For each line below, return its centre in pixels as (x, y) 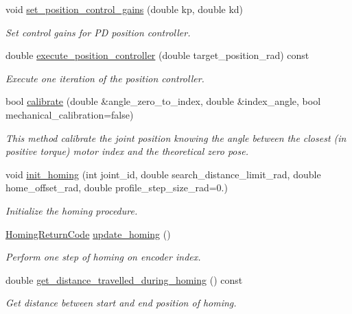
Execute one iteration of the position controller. (105, 78)
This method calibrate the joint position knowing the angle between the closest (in (176, 137)
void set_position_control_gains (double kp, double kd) (125, 9)
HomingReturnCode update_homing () (88, 233)
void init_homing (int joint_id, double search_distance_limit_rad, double (163, 174)
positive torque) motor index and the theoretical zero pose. (127, 151)
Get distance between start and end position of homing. (121, 303)
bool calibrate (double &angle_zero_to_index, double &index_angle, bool (163, 101)
